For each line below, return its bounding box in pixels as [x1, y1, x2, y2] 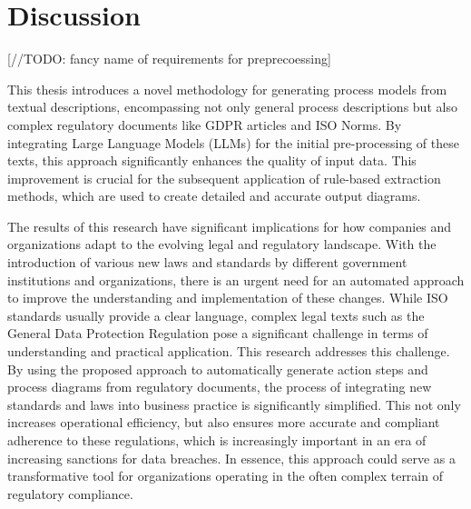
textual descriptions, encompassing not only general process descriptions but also [7, 97, 457, 116]
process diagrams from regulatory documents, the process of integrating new [7, 377, 432, 396]
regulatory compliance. [7, 484, 133, 503]
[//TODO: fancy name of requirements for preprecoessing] [7, 49, 331, 68]
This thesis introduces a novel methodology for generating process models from [7, 79, 447, 98]
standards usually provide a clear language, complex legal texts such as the [7, 305, 425, 324]
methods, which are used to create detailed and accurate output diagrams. [7, 186, 421, 205]
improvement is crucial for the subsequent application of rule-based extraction [7, 168, 441, 187]
